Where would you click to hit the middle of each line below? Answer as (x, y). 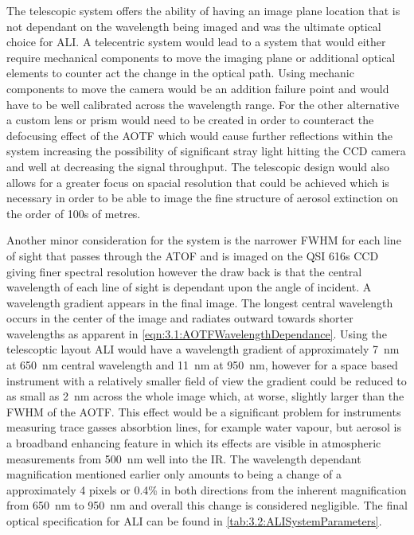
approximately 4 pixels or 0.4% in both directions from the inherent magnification (207, 489)
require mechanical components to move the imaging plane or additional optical (201, 57)
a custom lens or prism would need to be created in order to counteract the (190, 120)
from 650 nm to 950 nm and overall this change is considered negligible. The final (207, 505)
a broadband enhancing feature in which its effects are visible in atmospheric (194, 443)
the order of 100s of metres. (74, 213)
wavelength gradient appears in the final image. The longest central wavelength (200, 302)
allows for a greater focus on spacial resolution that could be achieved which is (198, 182)
